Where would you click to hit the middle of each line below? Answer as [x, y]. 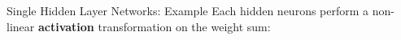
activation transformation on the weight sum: [154, 26]
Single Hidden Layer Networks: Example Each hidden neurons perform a [188, 10]
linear [21, 26]
